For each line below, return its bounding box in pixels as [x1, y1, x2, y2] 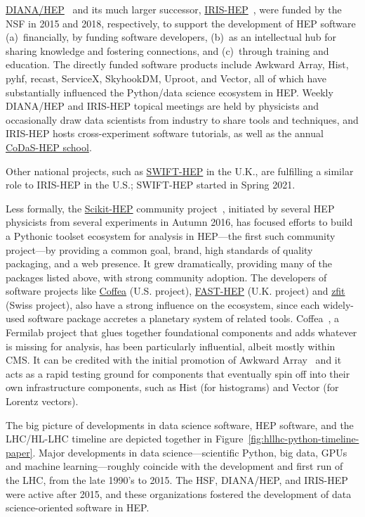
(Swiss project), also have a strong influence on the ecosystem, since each [6, 297, 320, 312]
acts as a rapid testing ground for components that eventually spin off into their [6, 366, 350, 381]
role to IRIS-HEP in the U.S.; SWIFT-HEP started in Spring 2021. [6, 177, 296, 192]
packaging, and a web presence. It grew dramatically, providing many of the [6, 256, 332, 271]
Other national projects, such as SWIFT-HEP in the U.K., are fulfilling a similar [6, 163, 354, 178]
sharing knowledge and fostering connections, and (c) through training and [6, 43, 329, 58]
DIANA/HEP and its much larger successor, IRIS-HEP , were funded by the [6, 2, 342, 16]
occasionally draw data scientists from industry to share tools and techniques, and [6, 112, 359, 127]
